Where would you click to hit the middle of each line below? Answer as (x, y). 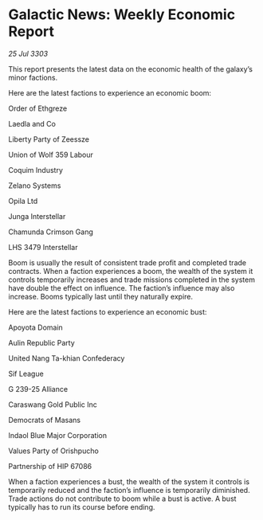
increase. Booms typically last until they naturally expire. (101, 296)
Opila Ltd (23, 201)
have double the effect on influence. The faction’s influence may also (122, 287)
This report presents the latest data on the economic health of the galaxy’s (131, 68)
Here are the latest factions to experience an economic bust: (108, 311)
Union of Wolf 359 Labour (51, 154)
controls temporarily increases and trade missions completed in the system (131, 280)
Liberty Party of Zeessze (49, 139)
